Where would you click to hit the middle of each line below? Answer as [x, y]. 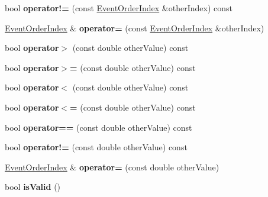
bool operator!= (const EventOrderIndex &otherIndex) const [119, 8]
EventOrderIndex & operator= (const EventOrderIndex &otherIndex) [135, 28]
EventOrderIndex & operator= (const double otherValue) [112, 167]
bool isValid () [33, 187]
